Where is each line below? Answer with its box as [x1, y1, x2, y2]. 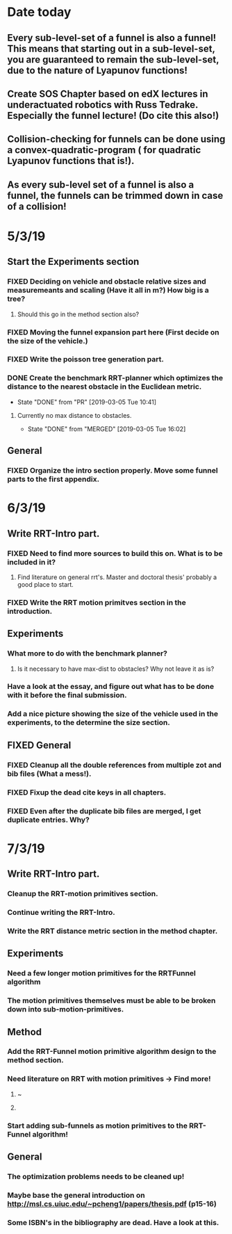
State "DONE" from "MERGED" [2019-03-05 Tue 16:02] [27, 425, 186, 433]
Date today [7, 4, 72, 20]
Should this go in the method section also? [17, 310, 140, 318]
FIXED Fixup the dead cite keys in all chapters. [7, 787, 167, 797]
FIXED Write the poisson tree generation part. [7, 355, 165, 364]
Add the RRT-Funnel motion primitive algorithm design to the [7, 1047, 217, 1057]
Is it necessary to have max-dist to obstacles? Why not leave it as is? [17, 665, 215, 673]
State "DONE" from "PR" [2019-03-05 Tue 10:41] [17, 398, 157, 406]
